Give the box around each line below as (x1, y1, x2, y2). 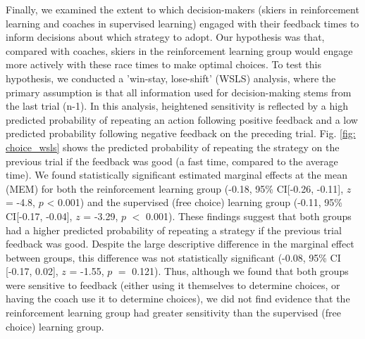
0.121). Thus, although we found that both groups (132, 264, 349, 279)
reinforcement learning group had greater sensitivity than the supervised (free (6, 305, 341, 320)
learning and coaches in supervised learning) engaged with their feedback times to (6, 15, 359, 30)
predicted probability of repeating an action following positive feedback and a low (6, 112, 358, 127)
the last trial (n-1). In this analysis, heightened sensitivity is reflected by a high (6, 98, 348, 113)
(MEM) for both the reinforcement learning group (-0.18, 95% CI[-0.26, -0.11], (6, 181, 344, 196)
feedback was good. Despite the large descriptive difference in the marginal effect (6, 236, 354, 251)
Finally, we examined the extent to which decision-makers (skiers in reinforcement (6, 2, 359, 16)
